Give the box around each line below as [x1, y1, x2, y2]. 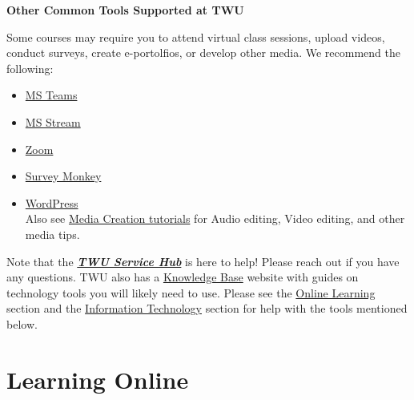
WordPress [25, 194, 78, 211]
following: [6, 59, 54, 76]
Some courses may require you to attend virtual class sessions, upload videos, [6, 28, 385, 45]
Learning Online [6, 362, 189, 395]
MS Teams [25, 87, 78, 103]
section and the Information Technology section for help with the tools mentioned [6, 300, 408, 317]
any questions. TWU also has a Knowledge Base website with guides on [6, 269, 359, 285]
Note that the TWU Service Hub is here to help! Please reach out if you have [6, 253, 400, 269]
